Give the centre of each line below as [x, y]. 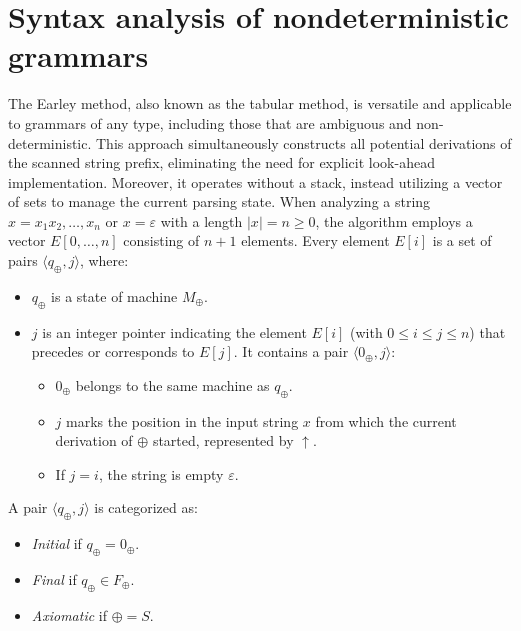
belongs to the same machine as [172, 384]
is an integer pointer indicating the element [174, 331]
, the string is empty [161, 473]
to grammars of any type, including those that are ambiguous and [210, 122]
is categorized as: [146, 507]
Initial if [56, 543]
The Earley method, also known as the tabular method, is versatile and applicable [260, 103]
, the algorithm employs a [394, 220]
